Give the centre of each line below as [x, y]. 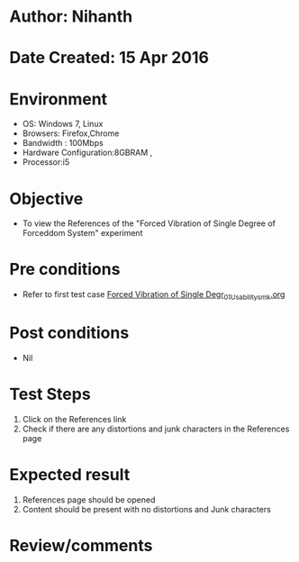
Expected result [70, 475]
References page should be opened [89, 499]
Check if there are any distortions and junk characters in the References [156, 429]
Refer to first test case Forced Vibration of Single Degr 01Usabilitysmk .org [154, 295]
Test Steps [50, 394]
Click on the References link [74, 419]
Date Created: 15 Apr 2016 [109, 58]
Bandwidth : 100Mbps [63, 143]
